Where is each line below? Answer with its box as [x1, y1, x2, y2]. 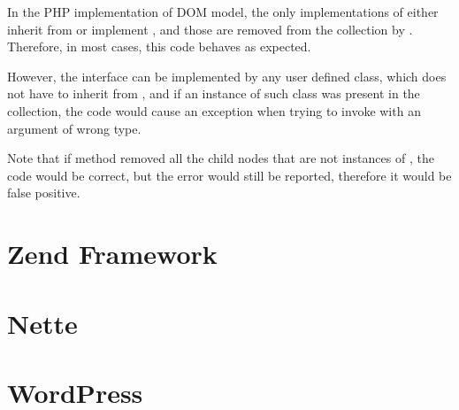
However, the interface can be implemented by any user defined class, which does [7, 66, 447, 85]
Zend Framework [7, 236, 218, 272]
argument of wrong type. [7, 119, 142, 137]
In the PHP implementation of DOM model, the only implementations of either [7, 3, 439, 20]
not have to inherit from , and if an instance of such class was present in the [7, 84, 420, 103]
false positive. [7, 183, 80, 202]
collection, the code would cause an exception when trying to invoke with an [7, 101, 421, 120]
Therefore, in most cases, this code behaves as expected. [7, 37, 311, 56]
